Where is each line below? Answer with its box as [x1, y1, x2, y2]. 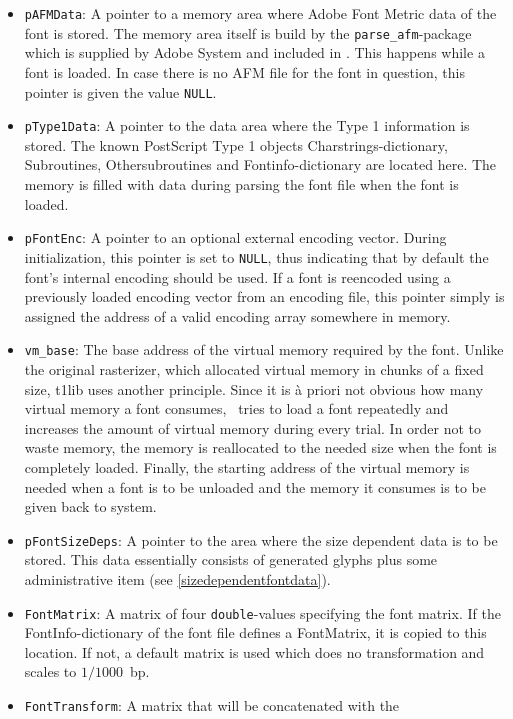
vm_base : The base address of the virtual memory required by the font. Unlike [24, 339, 504, 360]
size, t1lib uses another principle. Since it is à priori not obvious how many [24, 378, 484, 399]
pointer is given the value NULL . [24, 81, 217, 102]
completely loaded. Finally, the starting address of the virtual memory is [24, 456, 470, 477]
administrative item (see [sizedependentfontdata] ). [24, 568, 331, 589]
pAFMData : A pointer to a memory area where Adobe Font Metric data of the [24, 3, 497, 23]
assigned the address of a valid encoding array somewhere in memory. [24, 305, 451, 326]
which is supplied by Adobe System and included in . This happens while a [24, 42, 485, 63]
